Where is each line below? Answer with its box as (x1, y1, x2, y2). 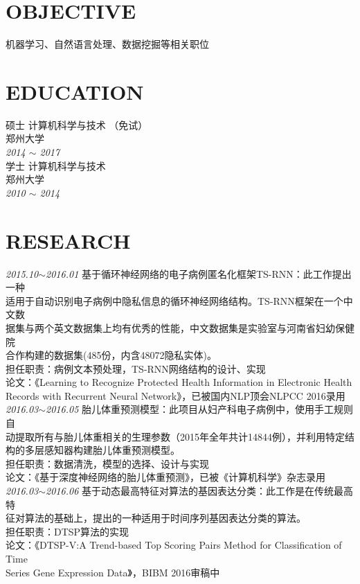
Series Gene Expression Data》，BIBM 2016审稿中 (6, 565, 220, 579)
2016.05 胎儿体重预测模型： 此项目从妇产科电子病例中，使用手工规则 (46, 402, 353, 416)
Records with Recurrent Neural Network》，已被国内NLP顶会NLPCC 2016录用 (6, 388, 345, 402)
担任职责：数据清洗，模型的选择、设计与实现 (6, 456, 209, 470)
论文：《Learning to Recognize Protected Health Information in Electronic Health (6, 375, 352, 389)
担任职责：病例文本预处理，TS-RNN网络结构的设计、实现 (6, 361, 266, 375)
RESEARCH (6, 226, 131, 254)
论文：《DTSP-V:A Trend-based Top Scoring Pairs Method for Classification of (6, 538, 342, 552)
